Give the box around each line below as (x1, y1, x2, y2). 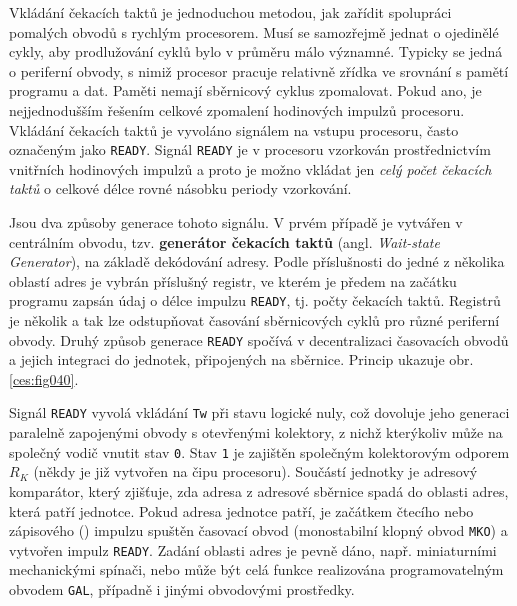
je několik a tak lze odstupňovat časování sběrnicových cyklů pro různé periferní (9, 310, 500, 331)
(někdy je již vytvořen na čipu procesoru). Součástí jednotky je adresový (33, 461, 478, 482)
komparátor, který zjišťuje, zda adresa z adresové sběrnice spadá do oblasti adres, (9, 480, 509, 501)
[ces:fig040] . (9, 368, 79, 389)
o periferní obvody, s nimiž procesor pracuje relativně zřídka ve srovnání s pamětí (9, 60, 509, 81)
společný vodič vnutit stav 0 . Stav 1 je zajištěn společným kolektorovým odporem (9, 441, 510, 462)
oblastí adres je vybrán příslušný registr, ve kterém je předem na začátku (9, 270, 457, 291)
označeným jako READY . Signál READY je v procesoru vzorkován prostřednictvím (9, 139, 491, 160)
